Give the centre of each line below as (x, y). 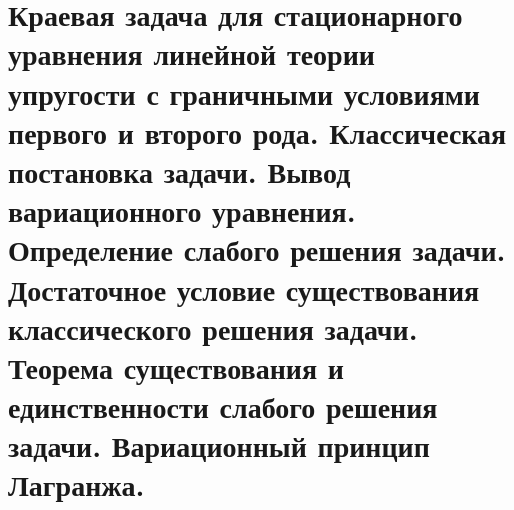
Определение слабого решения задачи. (257, 249)
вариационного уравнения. (182, 210)
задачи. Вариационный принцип (219, 445)
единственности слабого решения (223, 406)
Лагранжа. (76, 484)
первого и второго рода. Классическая (257, 131)
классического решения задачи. (213, 327)
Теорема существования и (176, 366)
